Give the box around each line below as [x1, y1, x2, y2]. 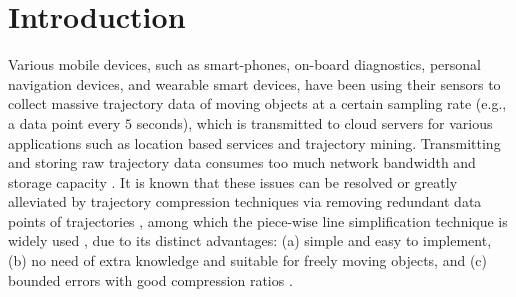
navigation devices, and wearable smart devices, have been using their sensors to [8, 73, 501, 94]
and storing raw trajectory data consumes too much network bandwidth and [8, 152, 476, 173]
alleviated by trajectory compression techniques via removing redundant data [8, 191, 482, 212]
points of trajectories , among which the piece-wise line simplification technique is [8, 210, 508, 231]
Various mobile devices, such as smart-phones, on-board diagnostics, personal [8, 54, 481, 75]
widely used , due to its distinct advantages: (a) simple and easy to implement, [8, 230, 492, 251]
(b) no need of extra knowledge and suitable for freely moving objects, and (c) [8, 250, 488, 271]
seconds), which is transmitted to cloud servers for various [136, 112, 493, 133]
